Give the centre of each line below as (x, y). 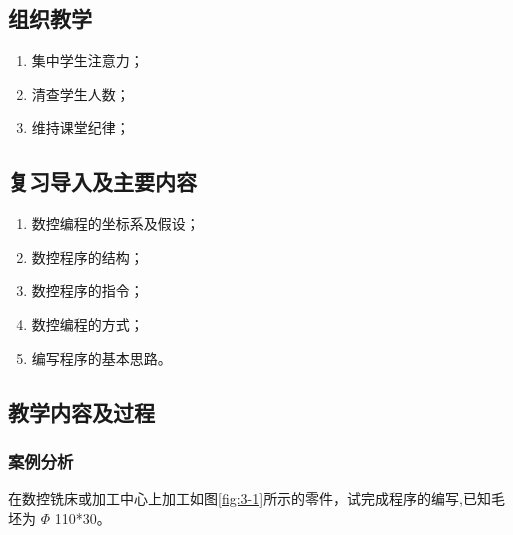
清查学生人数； (80, 93)
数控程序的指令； (87, 290)
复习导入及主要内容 (102, 181)
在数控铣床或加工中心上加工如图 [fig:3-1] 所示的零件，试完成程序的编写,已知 (250, 498)
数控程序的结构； (87, 256)
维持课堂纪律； (80, 127)
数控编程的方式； (87, 323)
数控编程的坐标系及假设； (115, 223)
